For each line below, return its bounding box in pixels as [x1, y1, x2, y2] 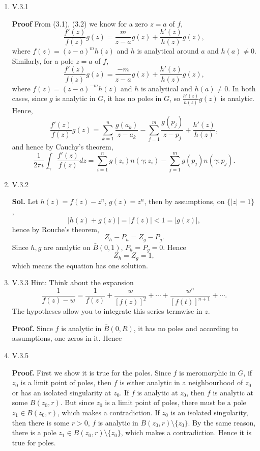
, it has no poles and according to [133, 322, 238, 333]
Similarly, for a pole [12, 55, 74, 66]
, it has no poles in [103, 93, 162, 104]
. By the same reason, [188, 417, 256, 428]
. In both [228, 83, 256, 93]
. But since [60, 397, 94, 408]
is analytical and [141, 83, 192, 93]
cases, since [12, 93, 47, 104]
